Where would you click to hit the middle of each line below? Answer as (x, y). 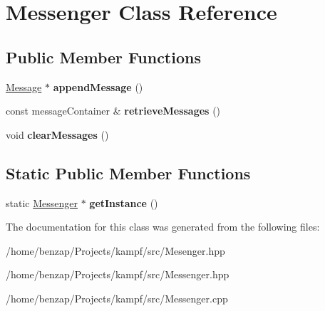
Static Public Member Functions (128, 173)
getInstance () (124, 202)
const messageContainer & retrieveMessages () (113, 111)
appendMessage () (98, 86)
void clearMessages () (57, 134)
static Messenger (42, 202)
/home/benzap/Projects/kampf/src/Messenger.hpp (118, 274)
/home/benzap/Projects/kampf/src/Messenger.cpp (117, 298)
